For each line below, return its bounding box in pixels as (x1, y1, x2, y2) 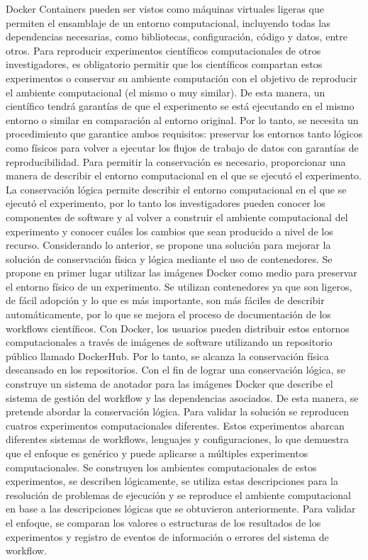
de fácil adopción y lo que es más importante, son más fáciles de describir (6, 293, 325, 308)
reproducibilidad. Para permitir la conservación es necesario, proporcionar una (6, 154, 346, 169)
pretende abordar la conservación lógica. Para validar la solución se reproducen (6, 404, 350, 419)
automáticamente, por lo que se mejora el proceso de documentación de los (6, 307, 331, 322)
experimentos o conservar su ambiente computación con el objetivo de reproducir (6, 70, 357, 85)
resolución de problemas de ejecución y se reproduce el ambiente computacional (6, 487, 351, 502)
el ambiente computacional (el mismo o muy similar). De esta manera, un (6, 84, 325, 99)
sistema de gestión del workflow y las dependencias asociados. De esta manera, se (6, 390, 359, 405)
